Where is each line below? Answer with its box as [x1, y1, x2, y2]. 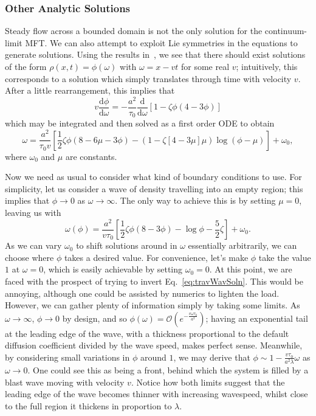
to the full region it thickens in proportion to [5, 399, 172, 412]
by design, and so [62, 311, 127, 324]
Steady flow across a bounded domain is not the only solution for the [5, 24, 263, 37]
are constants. [65, 150, 117, 162]
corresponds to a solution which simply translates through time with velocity [5, 72, 292, 85]
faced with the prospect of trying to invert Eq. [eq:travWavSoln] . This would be [5, 274, 303, 287]
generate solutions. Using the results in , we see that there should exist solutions [5, 48, 306, 61]
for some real [180, 60, 230, 72]
